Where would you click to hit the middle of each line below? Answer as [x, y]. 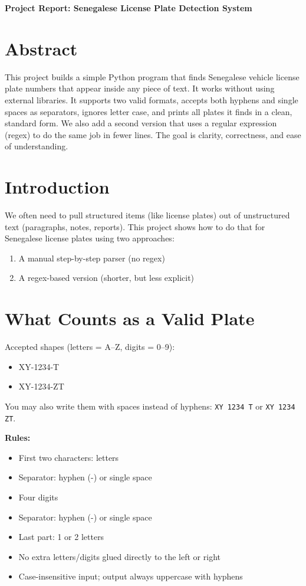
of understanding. [37, 146]
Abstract [41, 48]
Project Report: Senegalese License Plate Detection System [129, 8]
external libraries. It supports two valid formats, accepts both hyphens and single [152, 99]
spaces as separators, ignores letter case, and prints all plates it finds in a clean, [149, 111]
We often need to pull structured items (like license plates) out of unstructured [147, 215]
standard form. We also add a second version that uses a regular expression [141, 123]
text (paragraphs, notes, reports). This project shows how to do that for [135, 226]
